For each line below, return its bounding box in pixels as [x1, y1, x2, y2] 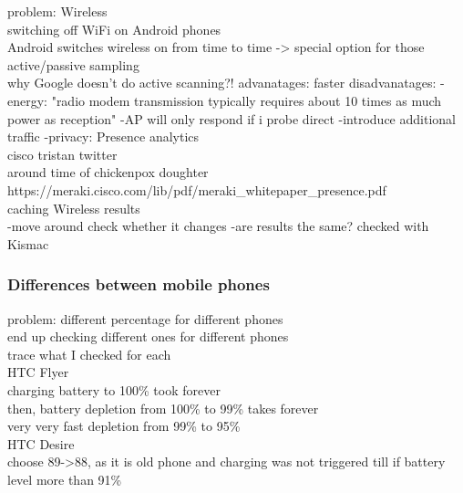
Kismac [7, 234, 49, 253]
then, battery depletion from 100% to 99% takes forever [7, 398, 319, 417]
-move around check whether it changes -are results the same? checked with [7, 216, 429, 236]
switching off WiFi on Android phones [7, 19, 221, 38]
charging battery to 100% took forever [7, 380, 221, 399]
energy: [7, 90, 47, 110]
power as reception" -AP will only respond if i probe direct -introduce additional [7, 109, 456, 128]
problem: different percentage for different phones [7, 309, 283, 328]
